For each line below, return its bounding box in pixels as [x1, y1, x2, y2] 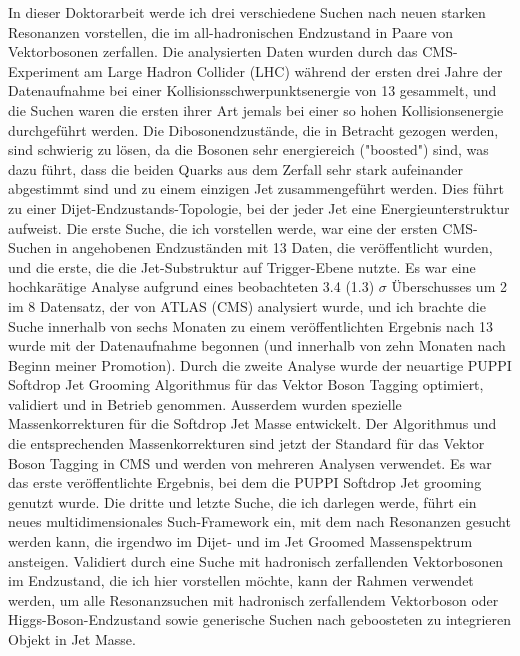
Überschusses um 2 [391, 276, 507, 297]
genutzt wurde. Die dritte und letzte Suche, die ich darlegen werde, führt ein [8, 491, 477, 512]
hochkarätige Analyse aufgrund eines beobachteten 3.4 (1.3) [8, 276, 375, 297]
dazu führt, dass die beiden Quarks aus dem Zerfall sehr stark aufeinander [8, 158, 463, 179]
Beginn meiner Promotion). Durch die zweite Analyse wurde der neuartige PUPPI [8, 354, 512, 375]
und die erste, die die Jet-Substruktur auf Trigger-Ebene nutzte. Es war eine [8, 256, 476, 277]
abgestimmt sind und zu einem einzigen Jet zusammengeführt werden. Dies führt [8, 178, 504, 199]
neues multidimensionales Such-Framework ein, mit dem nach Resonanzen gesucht [8, 511, 511, 532]
